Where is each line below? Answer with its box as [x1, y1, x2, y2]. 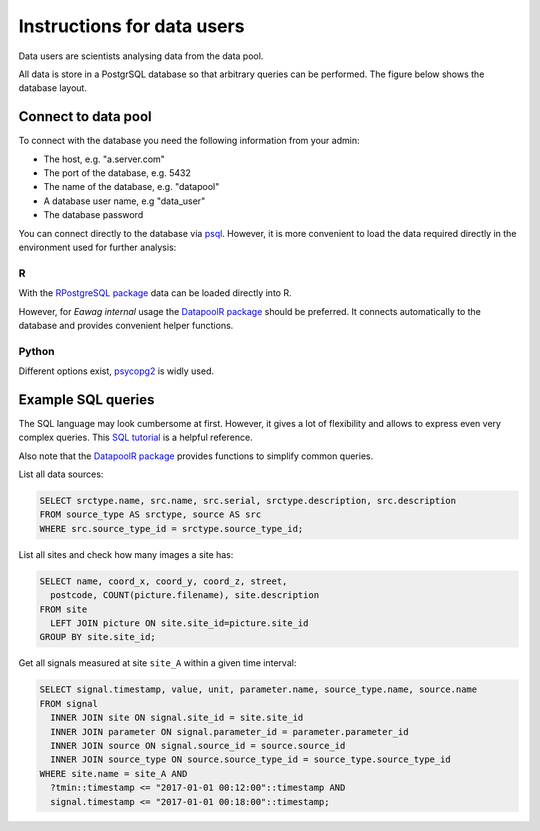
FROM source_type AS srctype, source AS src [39, 509, 262, 520]
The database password [43, 209, 144, 221]
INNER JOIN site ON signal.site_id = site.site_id [50, 712, 304, 724]
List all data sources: [18, 468, 104, 480]
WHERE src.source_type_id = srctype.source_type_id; [39, 523, 304, 534]
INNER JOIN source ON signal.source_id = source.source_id [50, 740, 346, 751]
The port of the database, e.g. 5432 [43, 167, 192, 179]
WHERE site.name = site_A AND [39, 768, 188, 779]
